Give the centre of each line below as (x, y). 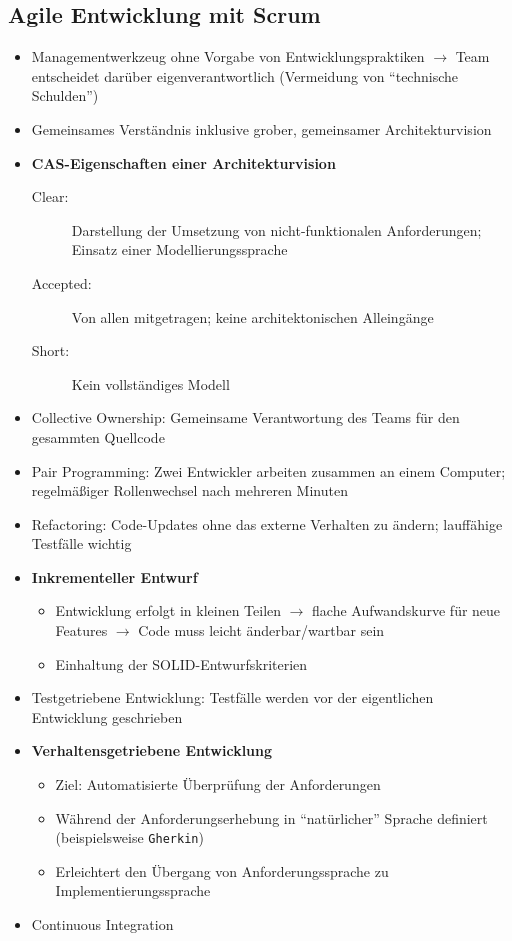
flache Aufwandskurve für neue (406, 610)
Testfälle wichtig (81, 543)
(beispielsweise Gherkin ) (129, 837)
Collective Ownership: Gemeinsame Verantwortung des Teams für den (245, 417)
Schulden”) (65, 95)
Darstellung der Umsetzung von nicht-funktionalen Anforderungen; (276, 229)
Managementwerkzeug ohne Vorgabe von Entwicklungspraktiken (228, 56)
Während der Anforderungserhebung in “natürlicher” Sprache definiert (271, 817)
